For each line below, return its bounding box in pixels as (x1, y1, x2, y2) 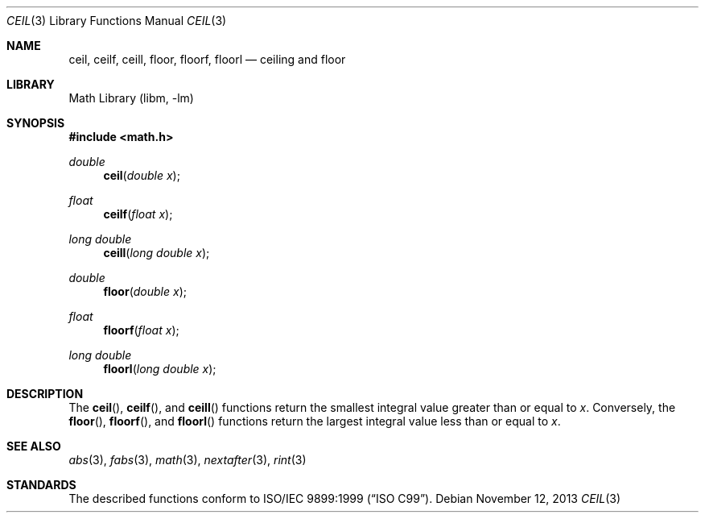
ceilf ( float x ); (103, 207, 173, 221)
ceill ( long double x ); (103, 246, 210, 259)
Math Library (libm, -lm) (68, 91, 194, 105)
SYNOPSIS (6, 116, 65, 130)
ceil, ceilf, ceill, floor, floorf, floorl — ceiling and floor (68, 52, 346, 66)
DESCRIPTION (6, 387, 84, 401)
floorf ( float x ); (103, 323, 179, 337)
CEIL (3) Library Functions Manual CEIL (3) (6, 14, 227, 27)
